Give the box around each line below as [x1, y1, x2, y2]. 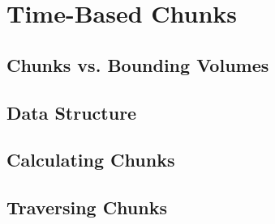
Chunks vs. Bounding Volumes [6, 52, 269, 77]
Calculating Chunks [6, 147, 175, 172]
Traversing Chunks [6, 195, 167, 220]
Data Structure [6, 99, 137, 125]
